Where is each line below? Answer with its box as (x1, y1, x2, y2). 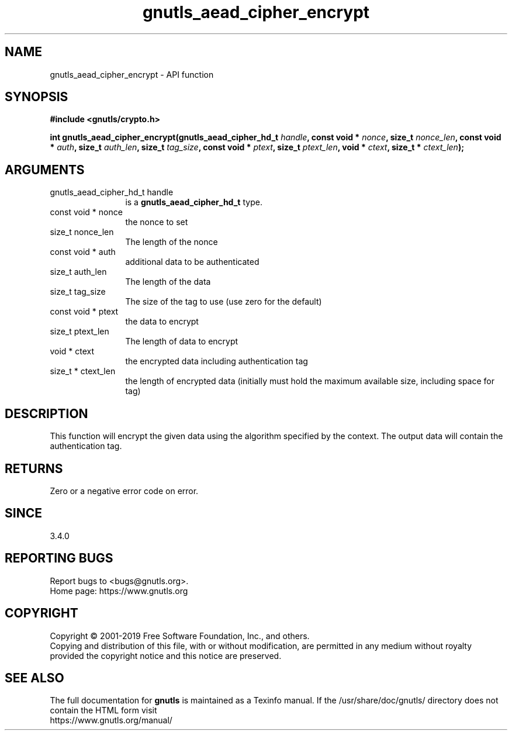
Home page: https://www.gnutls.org (50, 585, 188, 596)
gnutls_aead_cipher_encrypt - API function (50, 69, 214, 80)
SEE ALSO (5, 670, 64, 685)
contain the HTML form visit (50, 705, 157, 716)
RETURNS (5, 461, 63, 476)
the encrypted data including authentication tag (125, 356, 308, 367)
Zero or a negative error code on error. (50, 485, 199, 496)
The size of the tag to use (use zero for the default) (125, 296, 322, 307)
